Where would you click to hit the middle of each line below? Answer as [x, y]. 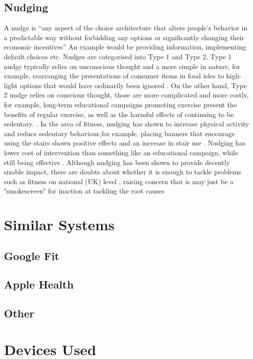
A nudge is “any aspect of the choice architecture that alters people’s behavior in [126, 28]
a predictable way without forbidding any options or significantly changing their [124, 37]
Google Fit [32, 255]
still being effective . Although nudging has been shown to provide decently [117, 162]
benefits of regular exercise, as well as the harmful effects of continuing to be [119, 114]
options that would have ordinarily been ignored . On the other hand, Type [133, 85]
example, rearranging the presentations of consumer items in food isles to [114, 76]
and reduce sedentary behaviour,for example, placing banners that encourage [119, 133]
